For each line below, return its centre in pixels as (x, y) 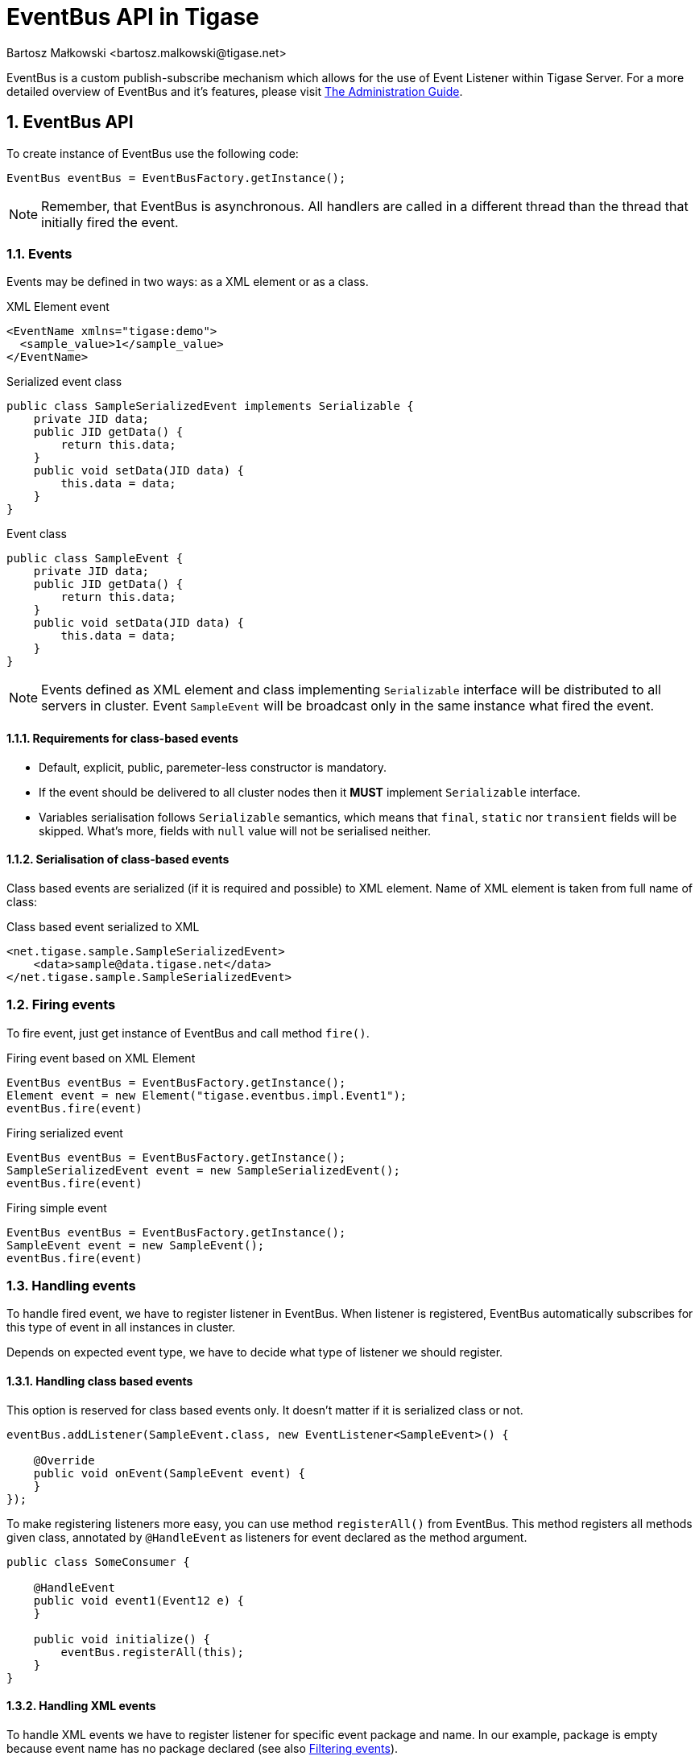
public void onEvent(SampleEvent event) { (169, 1473)
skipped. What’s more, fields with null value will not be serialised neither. (235, 830)
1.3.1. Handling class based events (100, 1381)
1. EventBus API (70, 122)
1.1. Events (39, 253)
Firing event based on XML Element (101, 1058)
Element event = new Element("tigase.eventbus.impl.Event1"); (207, 1095)
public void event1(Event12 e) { (139, 1600)
